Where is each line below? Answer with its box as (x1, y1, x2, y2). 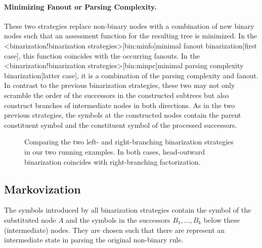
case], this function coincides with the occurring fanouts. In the (4, 50, 200, 61)
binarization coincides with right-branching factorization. (24, 156, 201, 167)
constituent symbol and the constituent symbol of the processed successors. (4, 119, 237, 130)
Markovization (4, 181, 81, 196)
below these (203, 214, 240, 225)
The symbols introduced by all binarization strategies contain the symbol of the (4, 205, 251, 215)
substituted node (4, 214, 56, 225)
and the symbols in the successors (66, 214, 170, 225)
